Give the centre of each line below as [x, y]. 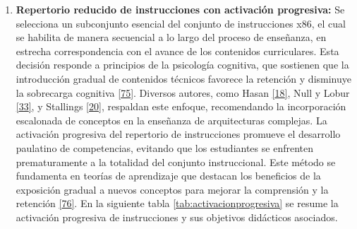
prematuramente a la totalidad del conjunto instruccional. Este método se [176, 162]
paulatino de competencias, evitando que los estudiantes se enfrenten [164, 147]
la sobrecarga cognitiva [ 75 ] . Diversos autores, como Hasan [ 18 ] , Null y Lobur [183, 92]
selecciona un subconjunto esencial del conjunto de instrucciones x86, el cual [181, 23]
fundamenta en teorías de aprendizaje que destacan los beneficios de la [168, 176]
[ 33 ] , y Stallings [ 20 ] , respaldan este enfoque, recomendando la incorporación [181, 106]
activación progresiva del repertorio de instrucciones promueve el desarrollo [178, 134]
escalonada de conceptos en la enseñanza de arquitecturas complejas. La [171, 120]
